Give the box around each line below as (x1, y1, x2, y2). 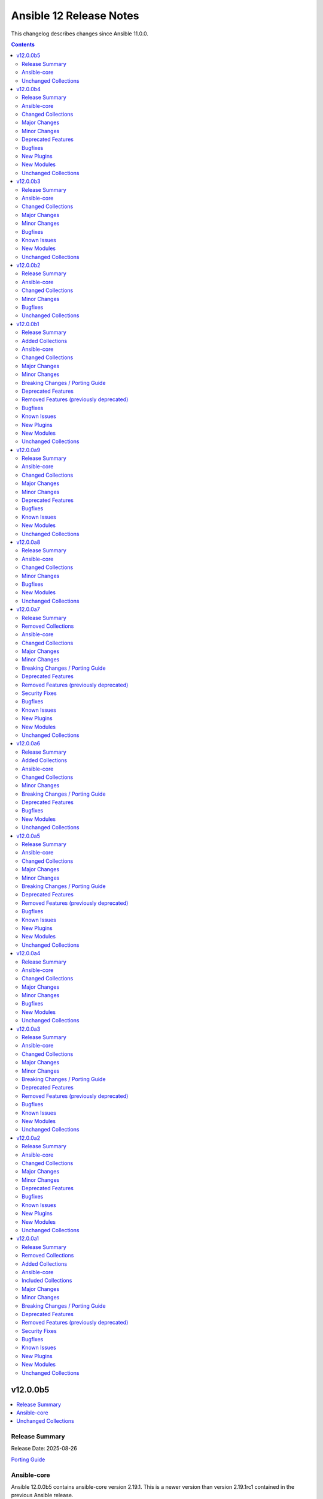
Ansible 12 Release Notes (11, 9, 139, 22)
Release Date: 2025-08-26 (11, 1445, 77, 1452)
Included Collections (22, 1277, 72, 1284)
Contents (11, 41, 35, 48)
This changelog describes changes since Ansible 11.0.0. (11, 30, 149, 37)
